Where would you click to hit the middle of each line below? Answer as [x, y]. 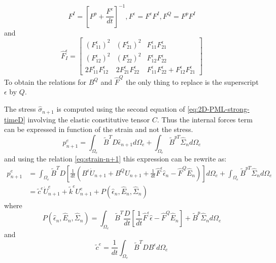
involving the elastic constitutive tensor [89, 119]
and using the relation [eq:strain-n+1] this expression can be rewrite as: [115, 158]
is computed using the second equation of [121, 109]
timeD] [15, 119]
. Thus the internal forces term [205, 119]
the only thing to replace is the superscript [192, 81]
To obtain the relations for [45, 81]
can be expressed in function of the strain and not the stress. [99, 129]
